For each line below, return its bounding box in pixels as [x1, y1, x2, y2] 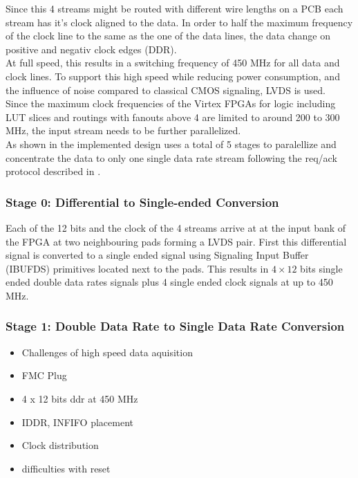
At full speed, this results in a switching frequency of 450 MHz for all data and [6, 55, 340, 70]
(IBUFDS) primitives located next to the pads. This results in [6, 261, 269, 275]
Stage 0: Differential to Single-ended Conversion [6, 193, 279, 210]
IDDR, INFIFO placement [21, 414, 133, 429]
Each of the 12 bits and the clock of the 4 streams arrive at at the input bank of [6, 220, 346, 235]
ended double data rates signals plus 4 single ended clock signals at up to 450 [6, 275, 333, 289]
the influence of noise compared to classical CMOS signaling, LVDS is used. [6, 82, 326, 97]
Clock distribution [21, 438, 99, 452]
